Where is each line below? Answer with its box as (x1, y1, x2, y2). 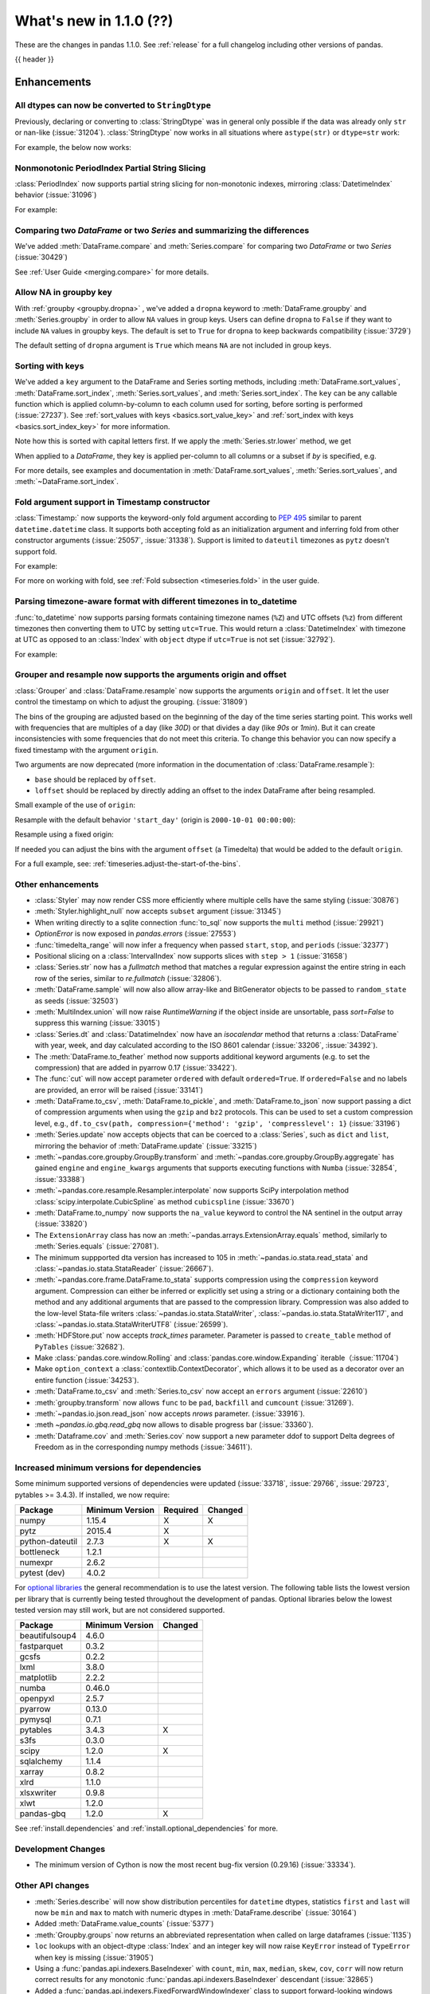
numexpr (19, 1557, 53, 1568)
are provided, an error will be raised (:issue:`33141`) (34, 1085, 203, 1094)
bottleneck (19, 1547, 60, 1558)
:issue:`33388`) (34, 1174, 85, 1184)
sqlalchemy (19, 1756, 63, 1767)
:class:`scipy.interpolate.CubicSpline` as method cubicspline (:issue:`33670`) (34, 1196, 295, 1206)
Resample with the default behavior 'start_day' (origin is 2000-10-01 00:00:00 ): (14, 814, 296, 825)
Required (163, 1504, 199, 1515)
